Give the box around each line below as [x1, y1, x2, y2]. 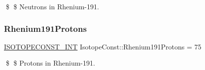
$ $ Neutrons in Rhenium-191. [5, 1, 99, 11]
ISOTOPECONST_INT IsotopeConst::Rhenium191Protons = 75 [4, 41, 202, 51]
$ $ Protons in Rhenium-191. [5, 58, 95, 68]
